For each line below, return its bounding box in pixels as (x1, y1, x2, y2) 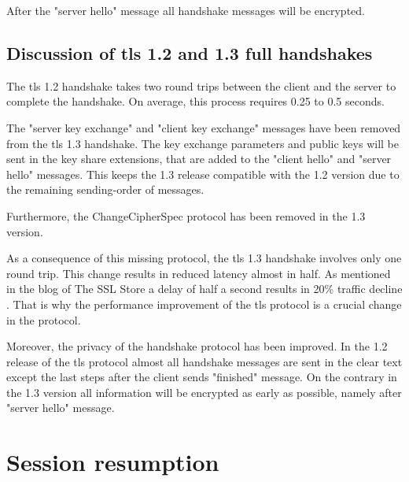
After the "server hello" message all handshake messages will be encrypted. (6, 2, 365, 18)
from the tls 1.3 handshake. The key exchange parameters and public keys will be (6, 135, 399, 151)
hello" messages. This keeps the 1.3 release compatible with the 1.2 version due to (6, 165, 400, 182)
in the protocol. (6, 311, 81, 328)
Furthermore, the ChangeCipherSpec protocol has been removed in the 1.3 (6, 207, 366, 224)
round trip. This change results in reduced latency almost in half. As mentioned (6, 265, 391, 281)
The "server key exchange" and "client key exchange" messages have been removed (6, 119, 401, 135)
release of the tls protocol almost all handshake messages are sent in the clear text (6, 353, 403, 369)
